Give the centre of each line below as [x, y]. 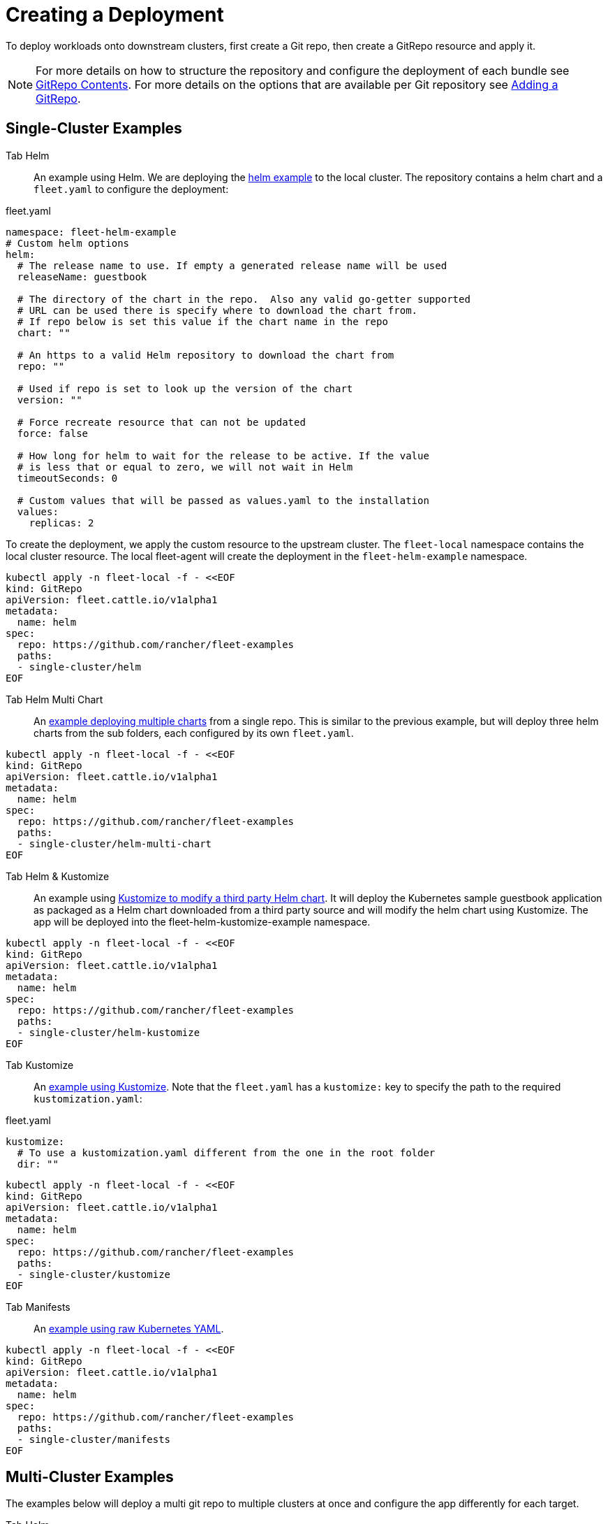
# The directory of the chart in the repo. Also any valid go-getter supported [244, 299]
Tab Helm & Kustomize [58, 876]
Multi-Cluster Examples [90, 1477]
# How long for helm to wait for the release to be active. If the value [223, 455]
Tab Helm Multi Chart [54, 699]
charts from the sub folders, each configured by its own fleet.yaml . [194, 733]
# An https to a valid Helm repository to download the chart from [206, 355]
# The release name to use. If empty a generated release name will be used [232, 265]
